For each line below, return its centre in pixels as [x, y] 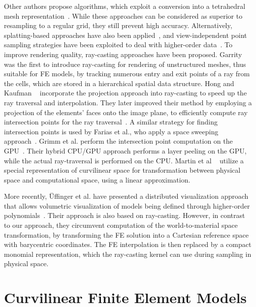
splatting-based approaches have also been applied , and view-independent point [126, 35]
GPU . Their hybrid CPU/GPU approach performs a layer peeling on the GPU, [125, 150]
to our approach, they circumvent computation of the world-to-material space [121, 225]
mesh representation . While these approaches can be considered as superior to [123, 15]
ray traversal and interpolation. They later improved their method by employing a [128, 102]
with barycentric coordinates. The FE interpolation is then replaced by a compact [128, 244]
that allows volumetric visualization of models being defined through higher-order [127, 205]
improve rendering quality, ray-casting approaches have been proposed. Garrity [123, 54]
